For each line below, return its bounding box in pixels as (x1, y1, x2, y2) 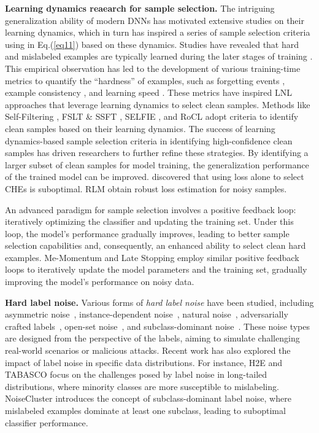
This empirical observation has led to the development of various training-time (5, 61, 301, 74)
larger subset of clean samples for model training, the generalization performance (5, 158, 309, 171)
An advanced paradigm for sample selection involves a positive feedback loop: (5, 203, 296, 216)
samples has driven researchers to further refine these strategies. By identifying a (5, 146, 309, 159)
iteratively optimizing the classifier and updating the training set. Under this (5, 215, 294, 228)
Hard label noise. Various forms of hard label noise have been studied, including (5, 295, 314, 308)
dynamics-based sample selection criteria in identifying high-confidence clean (5, 134, 293, 147)
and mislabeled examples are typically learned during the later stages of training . (5, 50, 313, 63)
